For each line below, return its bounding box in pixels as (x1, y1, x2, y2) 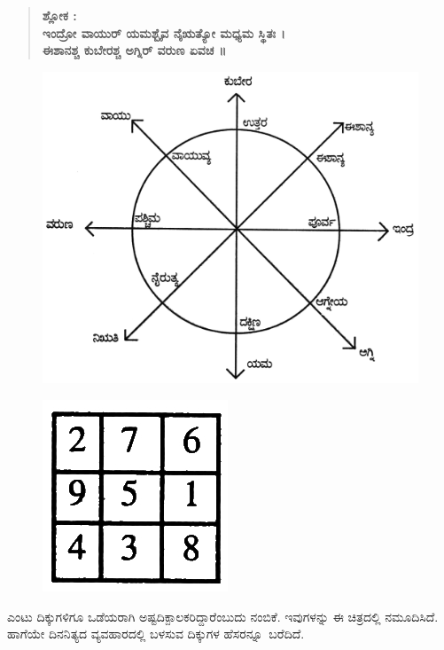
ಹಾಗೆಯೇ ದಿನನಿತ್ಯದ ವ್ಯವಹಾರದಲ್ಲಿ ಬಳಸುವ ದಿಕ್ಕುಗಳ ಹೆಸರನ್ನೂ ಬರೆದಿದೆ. (7, 624, 305, 643)
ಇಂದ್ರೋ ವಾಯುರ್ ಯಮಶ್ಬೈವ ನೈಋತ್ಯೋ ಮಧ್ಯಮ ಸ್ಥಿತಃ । (42, 23, 285, 42)
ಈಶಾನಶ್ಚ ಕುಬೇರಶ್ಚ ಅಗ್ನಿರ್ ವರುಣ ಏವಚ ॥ (42, 41, 227, 59)
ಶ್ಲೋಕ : (42, 6, 77, 24)
